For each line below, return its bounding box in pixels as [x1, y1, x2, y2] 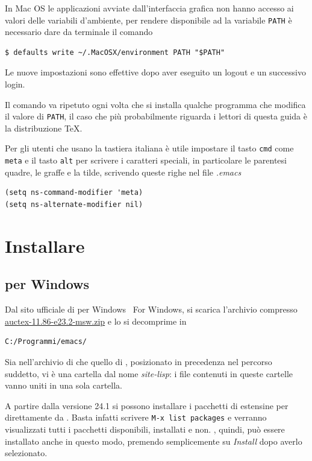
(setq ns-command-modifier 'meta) [5, 188, 143, 197]
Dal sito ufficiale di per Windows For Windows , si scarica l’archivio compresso [5, 303, 298, 316]
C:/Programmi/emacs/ [5, 337, 87, 346]
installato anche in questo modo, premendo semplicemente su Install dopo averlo [5, 434, 302, 447]
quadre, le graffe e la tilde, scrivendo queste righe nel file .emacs [5, 165, 242, 178]
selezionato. [5, 447, 48, 459]
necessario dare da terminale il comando [5, 25, 153, 38]
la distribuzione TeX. [5, 121, 83, 134]
